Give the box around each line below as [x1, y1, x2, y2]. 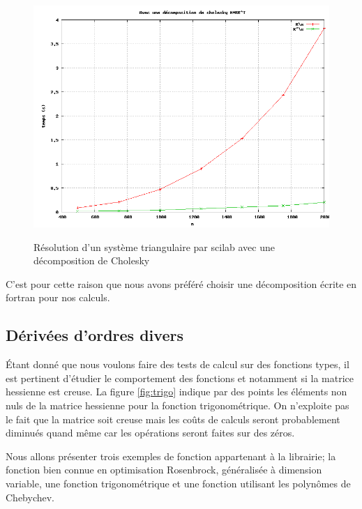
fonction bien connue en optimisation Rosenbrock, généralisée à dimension [6, 462, 322, 477]
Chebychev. [6, 489, 54, 504]
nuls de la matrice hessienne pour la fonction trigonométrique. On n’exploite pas [6, 397, 349, 412]
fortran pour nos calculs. [6, 290, 110, 305]
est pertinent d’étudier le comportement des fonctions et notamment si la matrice [6, 370, 354, 385]
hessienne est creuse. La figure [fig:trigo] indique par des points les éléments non [6, 384, 347, 399]
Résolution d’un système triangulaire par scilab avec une [33, 239, 275, 254]
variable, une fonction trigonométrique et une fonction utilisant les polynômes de [6, 476, 351, 490]
